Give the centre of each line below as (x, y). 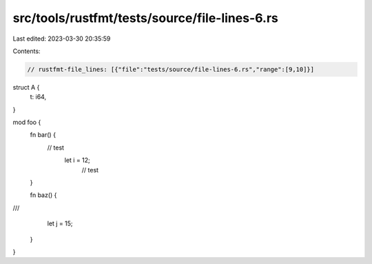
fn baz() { (43, 195)
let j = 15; (60, 223)
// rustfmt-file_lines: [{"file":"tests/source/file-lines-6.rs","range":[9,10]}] (171, 69)
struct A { (26, 87)
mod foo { (27, 122)
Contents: (27, 51)
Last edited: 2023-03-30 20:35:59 (62, 39)
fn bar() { (43, 135)
